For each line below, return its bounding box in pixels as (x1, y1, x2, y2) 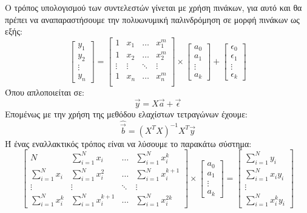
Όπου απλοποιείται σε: (5, 85, 84, 98)
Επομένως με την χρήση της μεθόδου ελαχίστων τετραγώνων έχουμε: (5, 107, 248, 120)
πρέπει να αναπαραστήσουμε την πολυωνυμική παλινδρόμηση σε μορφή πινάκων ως (5, 13, 300, 25)
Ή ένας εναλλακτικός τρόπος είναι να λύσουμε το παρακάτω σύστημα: (5, 137, 252, 149)
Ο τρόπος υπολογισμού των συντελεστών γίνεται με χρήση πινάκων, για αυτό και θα (5, 1, 302, 13)
